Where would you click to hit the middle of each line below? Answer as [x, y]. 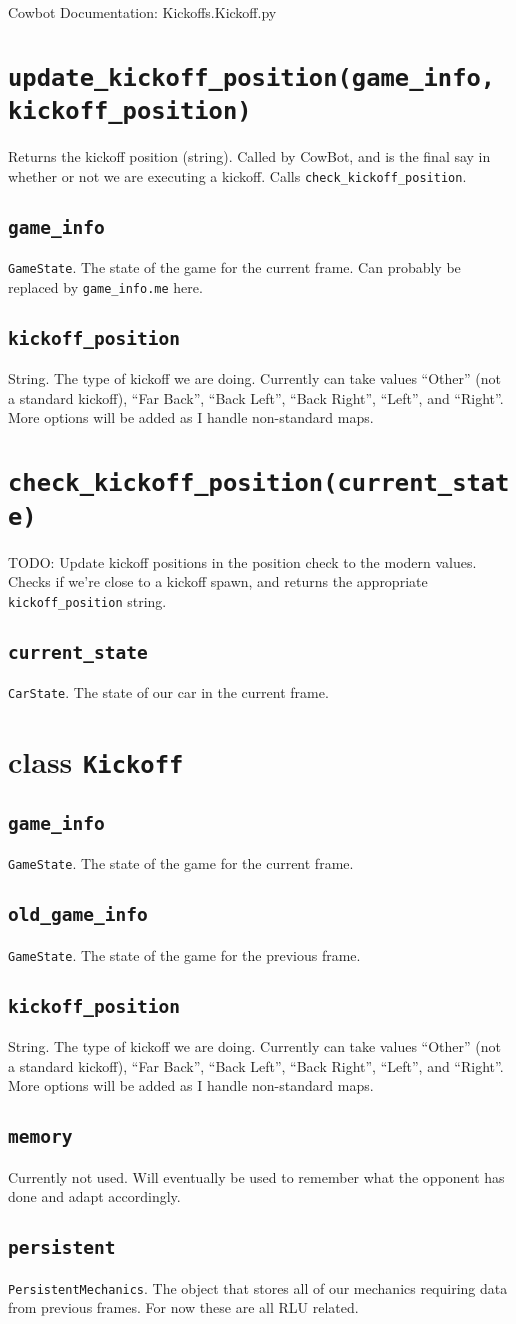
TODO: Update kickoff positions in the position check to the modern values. [242, 561]
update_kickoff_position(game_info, [252, 77]
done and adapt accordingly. [94, 1196]
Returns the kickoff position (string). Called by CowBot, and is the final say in [249, 156]
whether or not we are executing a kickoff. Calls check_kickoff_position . [237, 175]
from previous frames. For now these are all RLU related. [183, 1307]
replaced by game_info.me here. [105, 286]
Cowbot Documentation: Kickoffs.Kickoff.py [142, 12]
